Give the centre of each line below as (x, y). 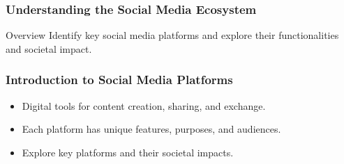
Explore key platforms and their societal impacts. (128, 152)
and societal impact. (49, 48)
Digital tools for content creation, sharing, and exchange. (144, 105)
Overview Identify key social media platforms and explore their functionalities (172, 35)
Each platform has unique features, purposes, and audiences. (151, 129)
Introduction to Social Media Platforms (119, 80)
